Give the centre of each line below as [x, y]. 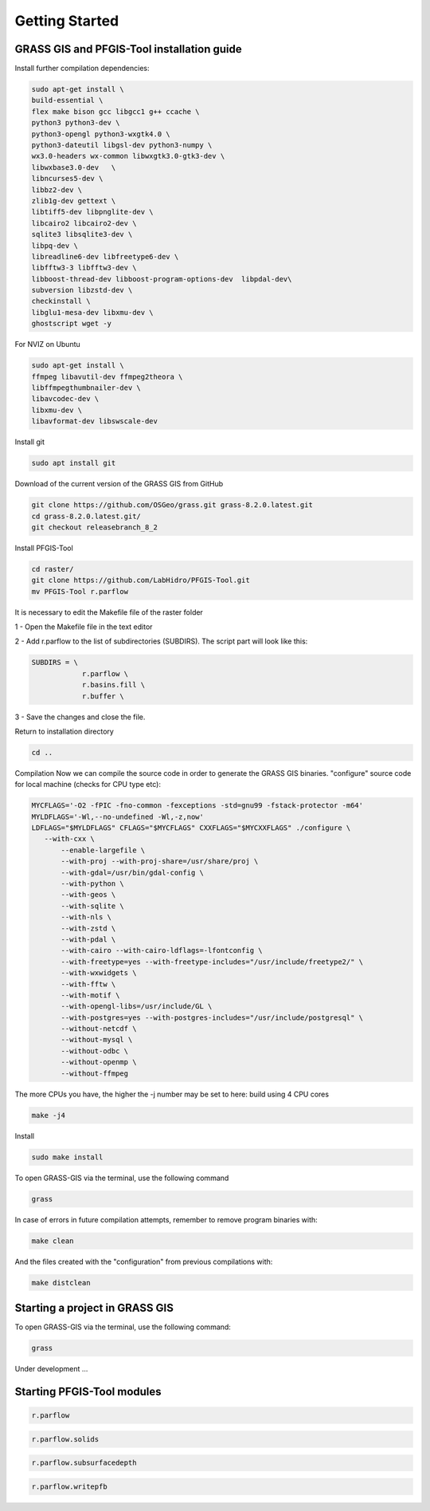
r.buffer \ [103, 696]
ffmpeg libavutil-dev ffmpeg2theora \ [107, 376]
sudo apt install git [74, 463]
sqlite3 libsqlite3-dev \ [82, 234]
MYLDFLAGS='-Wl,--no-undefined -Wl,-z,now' [118, 816]
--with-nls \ [86, 917]
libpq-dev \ [55, 246]
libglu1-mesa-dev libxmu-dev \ [93, 312]
